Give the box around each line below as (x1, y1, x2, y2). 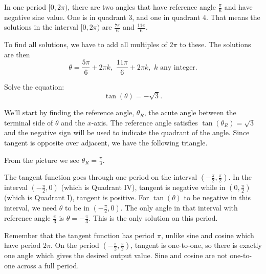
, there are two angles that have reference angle (68, 2, 216, 12)
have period (4, 240, 41, 250)
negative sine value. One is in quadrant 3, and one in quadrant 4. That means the (4, 11, 260, 22)
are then (4, 49, 30, 59)
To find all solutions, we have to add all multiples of (4, 39, 167, 50)
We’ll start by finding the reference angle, (4, 107, 135, 118)
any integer (160, 64, 195, 71)
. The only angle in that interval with (120, 202, 238, 213)
